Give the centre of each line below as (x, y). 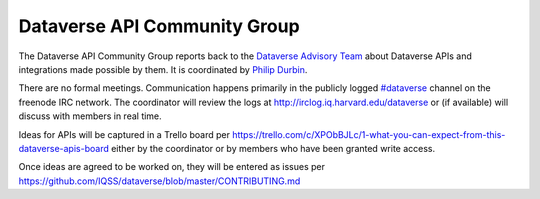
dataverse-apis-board (63, 148)
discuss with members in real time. (90, 116)
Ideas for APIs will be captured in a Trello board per (124, 134)
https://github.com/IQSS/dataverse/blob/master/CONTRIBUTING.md (159, 181)
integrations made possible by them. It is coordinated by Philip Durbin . (163, 69)
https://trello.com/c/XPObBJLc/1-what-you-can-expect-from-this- (368, 134)
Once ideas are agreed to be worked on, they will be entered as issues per (171, 167)
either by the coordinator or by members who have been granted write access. (273, 148)
